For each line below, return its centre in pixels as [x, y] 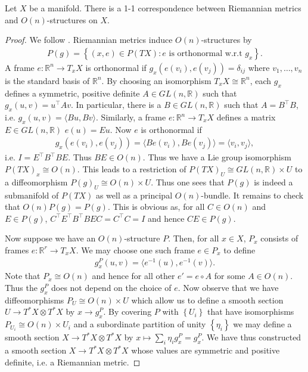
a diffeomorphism [36, 182]
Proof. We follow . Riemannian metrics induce [89, 40]
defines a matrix [246, 117]
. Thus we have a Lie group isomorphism [217, 157]
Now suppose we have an [50, 238]
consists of [279, 238]
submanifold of [32, 195]
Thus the [21, 288]
